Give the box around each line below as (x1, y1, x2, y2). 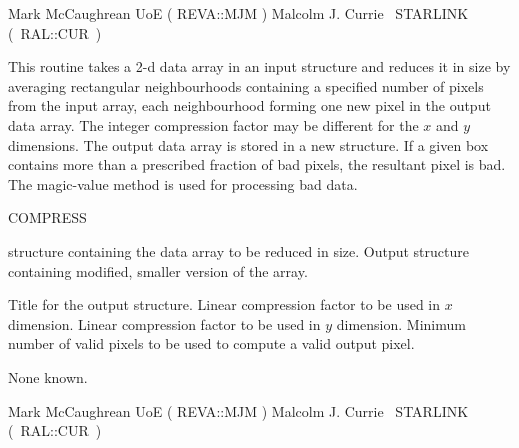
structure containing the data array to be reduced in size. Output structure (8, 240, 469, 261)
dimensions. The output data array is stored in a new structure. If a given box (8, 134, 489, 155)
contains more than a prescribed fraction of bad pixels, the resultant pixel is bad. (8, 154, 506, 175)
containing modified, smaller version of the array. (8, 260, 308, 281)
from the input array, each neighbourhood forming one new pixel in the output (8, 95, 491, 116)
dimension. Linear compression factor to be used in (8, 313, 321, 334)
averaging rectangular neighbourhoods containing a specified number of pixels (8, 75, 484, 96)
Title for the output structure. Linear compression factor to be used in (8, 294, 441, 315)
